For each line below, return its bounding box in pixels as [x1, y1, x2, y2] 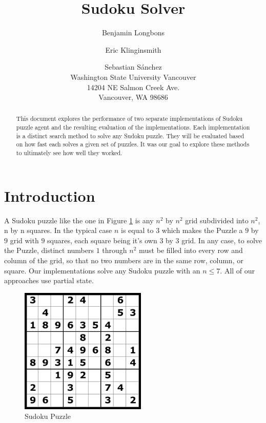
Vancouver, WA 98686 [98, 92, 168, 102]
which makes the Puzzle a [161, 225, 243, 236]
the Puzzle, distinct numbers [4, 245, 94, 256]
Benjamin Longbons [101, 27, 165, 38]
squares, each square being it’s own [47, 235, 157, 245]
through [102, 245, 127, 256]
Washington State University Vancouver [70, 71, 196, 82]
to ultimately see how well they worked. [16, 149, 122, 157]
